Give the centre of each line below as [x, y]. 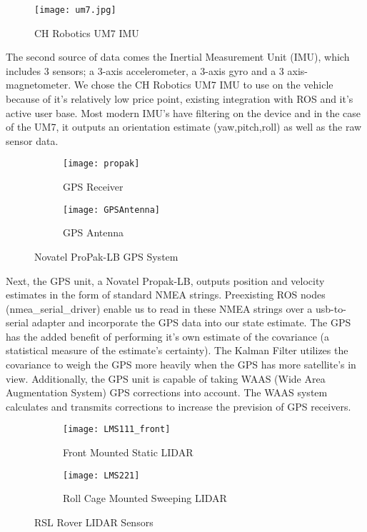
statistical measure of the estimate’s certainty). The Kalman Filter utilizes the [177, 350]
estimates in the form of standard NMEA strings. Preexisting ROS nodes [166, 295]
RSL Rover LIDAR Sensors [94, 522]
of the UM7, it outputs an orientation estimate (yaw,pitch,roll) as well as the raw [184, 127]
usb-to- [331, 308]
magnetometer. [39, 85]
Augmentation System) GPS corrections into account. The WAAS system [167, 392]
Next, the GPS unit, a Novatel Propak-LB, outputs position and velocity [165, 280]
